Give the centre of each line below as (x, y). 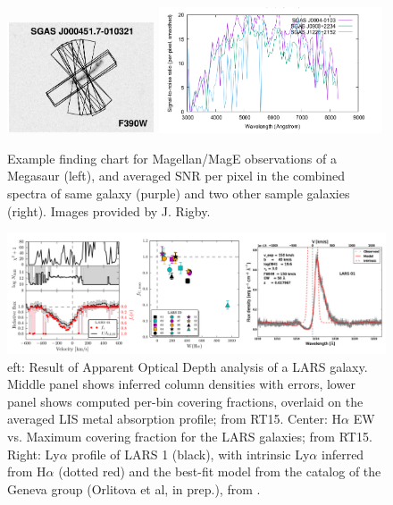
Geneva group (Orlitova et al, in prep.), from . (134, 488)
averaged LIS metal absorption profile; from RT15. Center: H (174, 419)
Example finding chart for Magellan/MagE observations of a (172, 158)
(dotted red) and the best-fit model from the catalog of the (220, 471)
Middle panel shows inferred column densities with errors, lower (181, 384)
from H (27, 471)
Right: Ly (33, 454)
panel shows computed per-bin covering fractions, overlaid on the (185, 401)
